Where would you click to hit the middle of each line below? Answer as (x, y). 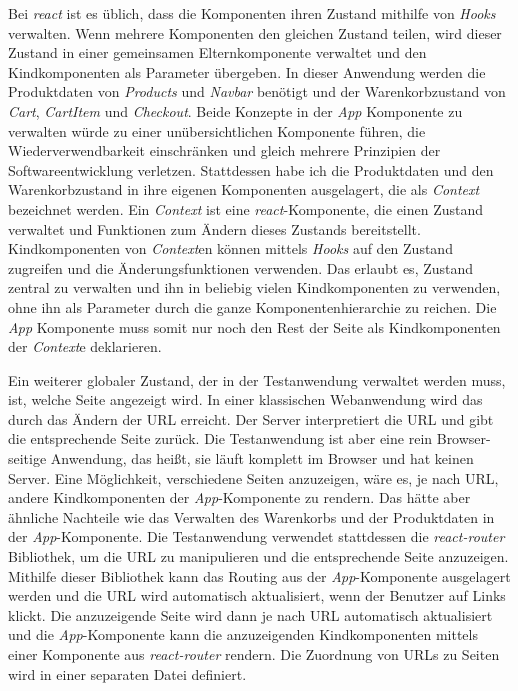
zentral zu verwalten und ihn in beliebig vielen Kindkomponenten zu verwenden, (254, 287)
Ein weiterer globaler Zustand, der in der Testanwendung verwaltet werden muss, (257, 379)
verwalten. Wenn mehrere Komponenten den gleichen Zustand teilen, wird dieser (255, 32)
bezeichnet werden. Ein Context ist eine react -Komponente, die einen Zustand (246, 208)
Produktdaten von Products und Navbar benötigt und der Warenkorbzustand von (257, 91)
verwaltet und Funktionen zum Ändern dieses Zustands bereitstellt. (214, 228)
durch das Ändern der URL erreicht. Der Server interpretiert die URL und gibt (251, 418)
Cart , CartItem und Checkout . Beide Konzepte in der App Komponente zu (235, 110)
